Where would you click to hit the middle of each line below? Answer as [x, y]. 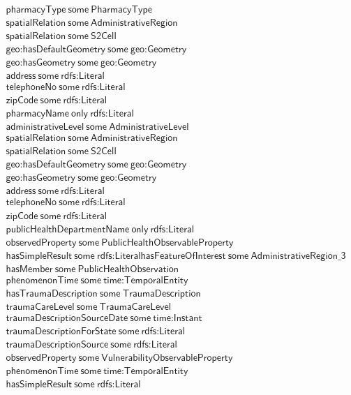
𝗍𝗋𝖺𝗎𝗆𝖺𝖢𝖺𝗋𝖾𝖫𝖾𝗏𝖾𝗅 [40, 307]
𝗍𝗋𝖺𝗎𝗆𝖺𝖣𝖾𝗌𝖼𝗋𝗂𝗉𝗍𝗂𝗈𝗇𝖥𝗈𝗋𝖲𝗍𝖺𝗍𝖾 [61, 331]
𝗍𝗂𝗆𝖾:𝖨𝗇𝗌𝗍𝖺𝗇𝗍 [178, 318]
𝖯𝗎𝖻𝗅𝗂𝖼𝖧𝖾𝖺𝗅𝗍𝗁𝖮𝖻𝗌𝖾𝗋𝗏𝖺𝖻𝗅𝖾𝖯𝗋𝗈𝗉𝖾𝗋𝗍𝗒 [167, 243]
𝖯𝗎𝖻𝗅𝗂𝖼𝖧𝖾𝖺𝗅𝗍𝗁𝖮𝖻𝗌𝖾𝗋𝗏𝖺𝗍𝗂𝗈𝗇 [128, 269]
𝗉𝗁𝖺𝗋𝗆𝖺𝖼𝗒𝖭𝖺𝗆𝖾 [37, 114]
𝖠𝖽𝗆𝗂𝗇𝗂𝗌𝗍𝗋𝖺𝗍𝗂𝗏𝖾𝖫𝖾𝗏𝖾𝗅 [149, 127]
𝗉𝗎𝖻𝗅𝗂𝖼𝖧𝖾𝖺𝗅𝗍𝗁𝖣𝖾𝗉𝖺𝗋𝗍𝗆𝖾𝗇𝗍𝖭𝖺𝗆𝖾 [68, 229]
